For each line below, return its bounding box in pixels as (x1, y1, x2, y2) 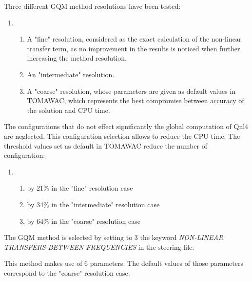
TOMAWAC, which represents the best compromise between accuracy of (27, 95, 244, 106)
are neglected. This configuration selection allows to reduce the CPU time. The (4, 130, 240, 141)
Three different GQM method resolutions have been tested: (4, 1, 181, 11)
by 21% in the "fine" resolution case (27, 183, 133, 193)
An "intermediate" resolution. (27, 69, 115, 79)
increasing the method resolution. (27, 53, 127, 63)
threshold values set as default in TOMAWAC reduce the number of (4, 140, 207, 151)
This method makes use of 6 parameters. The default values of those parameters (4, 258, 244, 268)
